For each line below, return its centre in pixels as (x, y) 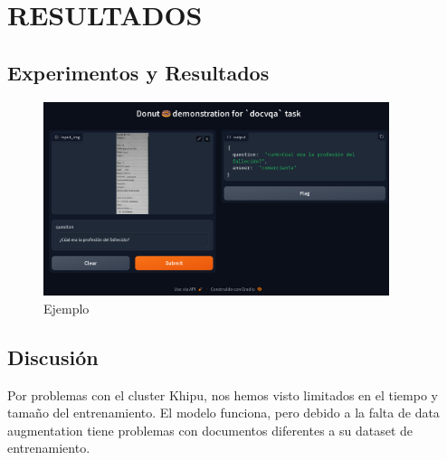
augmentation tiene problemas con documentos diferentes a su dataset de (210, 430)
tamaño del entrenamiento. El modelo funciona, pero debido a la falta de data (223, 413)
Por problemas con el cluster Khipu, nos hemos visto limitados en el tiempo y (223, 394)
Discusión (53, 357)
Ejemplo (67, 308)
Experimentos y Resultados (138, 72)
